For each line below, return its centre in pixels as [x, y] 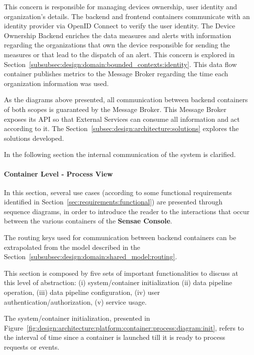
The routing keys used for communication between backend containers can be [120, 237]
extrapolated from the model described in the [72, 247]
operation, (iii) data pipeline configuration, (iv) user [82, 292]
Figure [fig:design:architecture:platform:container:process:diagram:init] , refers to [124, 327]
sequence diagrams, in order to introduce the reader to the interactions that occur [127, 211]
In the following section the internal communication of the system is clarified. [120, 154]
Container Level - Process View [58, 173]
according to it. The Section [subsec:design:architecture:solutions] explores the [121, 128]
